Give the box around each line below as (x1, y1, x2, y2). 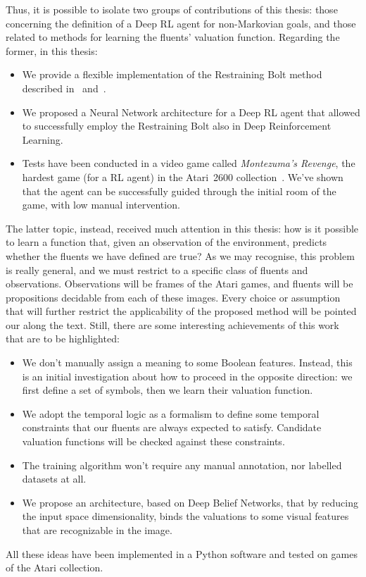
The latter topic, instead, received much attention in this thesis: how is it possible (6, 221, 359, 235)
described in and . (22, 80, 106, 95)
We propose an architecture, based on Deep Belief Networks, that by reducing (22, 495, 358, 509)
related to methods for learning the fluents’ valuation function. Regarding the (6, 30, 340, 44)
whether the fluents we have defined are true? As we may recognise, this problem (6, 248, 355, 263)
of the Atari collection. (6, 560, 103, 575)
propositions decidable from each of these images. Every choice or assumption (6, 290, 341, 304)
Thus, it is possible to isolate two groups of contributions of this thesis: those (6, 2, 338, 16)
